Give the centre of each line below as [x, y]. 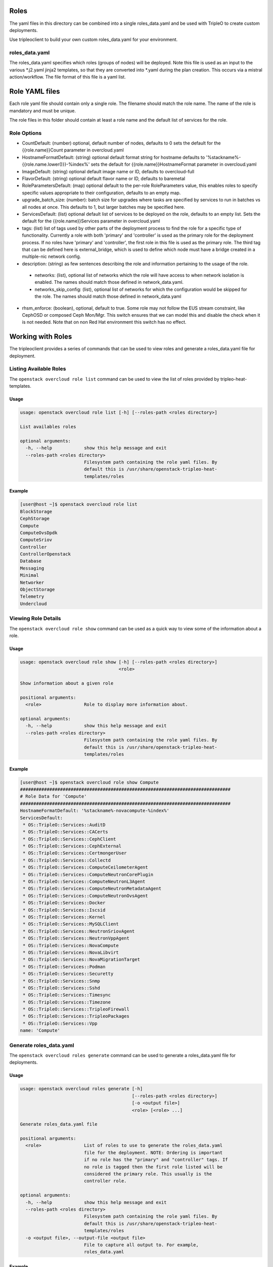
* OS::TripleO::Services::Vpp [60, 1023]
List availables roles [48, 427]
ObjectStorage [37, 590]
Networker [32, 582]
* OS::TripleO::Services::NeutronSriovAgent [79, 931]
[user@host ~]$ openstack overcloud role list [79, 505]
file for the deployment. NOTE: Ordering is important [153, 1152]
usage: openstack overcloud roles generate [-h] [81, 1089]
